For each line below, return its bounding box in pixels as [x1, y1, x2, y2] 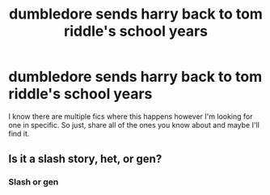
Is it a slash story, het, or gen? [8, 152, 162, 166]
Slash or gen [8, 176, 59, 188]
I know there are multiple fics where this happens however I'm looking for [8, 111, 253, 121]
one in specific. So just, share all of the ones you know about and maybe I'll [8, 120, 260, 129]
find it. [8, 129, 30, 138]
